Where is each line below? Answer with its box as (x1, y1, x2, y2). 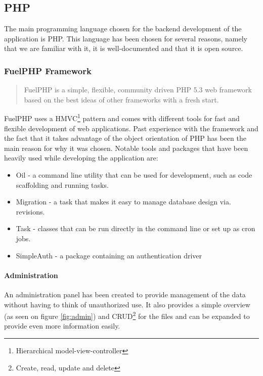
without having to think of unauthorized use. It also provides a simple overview (4, 299, 250, 309)
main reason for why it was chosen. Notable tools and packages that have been (4, 142, 248, 153)
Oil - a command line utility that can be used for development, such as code (16, 170, 252, 180)
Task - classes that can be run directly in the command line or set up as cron (16, 223, 255, 234)
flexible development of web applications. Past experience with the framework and (4, 123, 258, 133)
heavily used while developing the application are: (4, 152, 158, 163)
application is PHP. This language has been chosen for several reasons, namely (4, 33, 247, 43)
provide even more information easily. (4, 320, 120, 331)
